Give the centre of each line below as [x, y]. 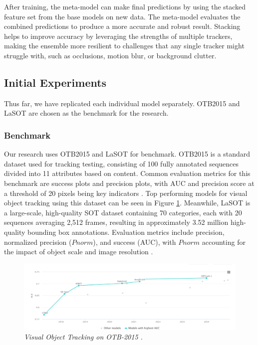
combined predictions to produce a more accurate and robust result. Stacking [122, 26]
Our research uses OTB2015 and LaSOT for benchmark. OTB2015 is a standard [127, 154]
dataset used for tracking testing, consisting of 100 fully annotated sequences [122, 163]
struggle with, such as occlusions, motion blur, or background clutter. [110, 55]
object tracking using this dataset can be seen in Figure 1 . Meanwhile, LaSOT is [127, 203]
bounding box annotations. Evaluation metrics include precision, [126, 232]
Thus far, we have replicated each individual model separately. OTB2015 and [122, 103]
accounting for [224, 242]
